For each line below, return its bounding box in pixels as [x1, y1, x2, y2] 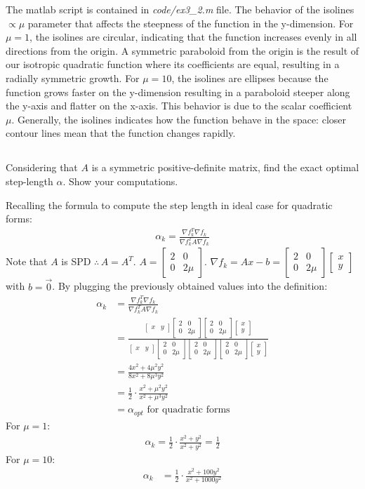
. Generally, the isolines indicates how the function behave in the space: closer [11, 112, 346, 126]
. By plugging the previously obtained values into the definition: [52, 279, 328, 293]
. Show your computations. [62, 173, 178, 188]
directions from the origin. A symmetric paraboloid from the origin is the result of [6, 43, 359, 58]
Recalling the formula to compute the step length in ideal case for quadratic [6, 197, 333, 212]
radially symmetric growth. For [6, 70, 140, 85]
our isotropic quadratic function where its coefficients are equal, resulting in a [6, 57, 340, 72]
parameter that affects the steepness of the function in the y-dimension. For [27, 15, 354, 30]
